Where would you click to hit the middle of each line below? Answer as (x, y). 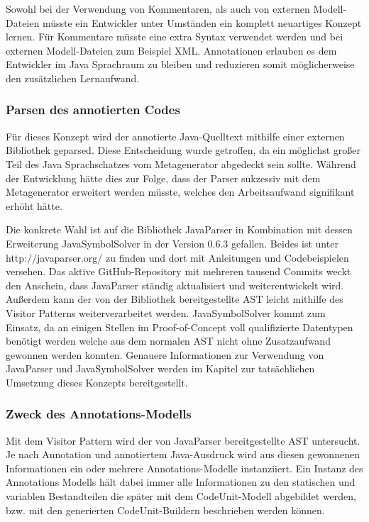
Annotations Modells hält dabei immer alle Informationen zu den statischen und (181, 482)
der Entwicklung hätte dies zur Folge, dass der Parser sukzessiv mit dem (163, 178)
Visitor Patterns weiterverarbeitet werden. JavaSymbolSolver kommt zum (166, 312)
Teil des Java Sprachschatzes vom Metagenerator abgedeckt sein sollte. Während (181, 163)
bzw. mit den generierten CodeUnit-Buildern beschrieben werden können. (165, 510)
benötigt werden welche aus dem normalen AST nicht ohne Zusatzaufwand (168, 341)
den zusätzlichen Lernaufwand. (73, 78)
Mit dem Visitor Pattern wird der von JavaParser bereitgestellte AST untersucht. (183, 440)
